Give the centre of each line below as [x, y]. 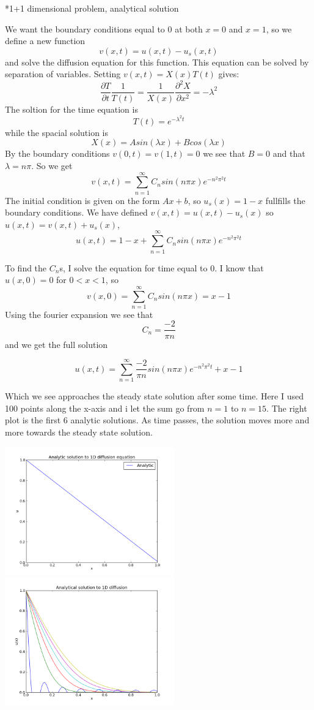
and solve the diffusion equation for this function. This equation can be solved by [157, 62]
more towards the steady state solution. [79, 432]
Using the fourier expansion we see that [79, 314]
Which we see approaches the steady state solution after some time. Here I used [155, 396]
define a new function [45, 41]
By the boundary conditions [57, 153]
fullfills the [285, 200]
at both [189, 28]
